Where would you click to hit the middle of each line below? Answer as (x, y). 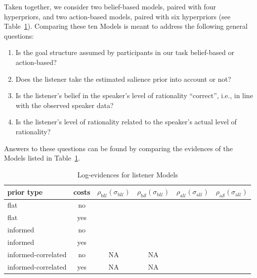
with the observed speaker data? (64, 105)
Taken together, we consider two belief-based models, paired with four (110, 6)
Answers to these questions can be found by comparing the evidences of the (118, 148)
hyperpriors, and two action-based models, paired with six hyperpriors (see (117, 16)
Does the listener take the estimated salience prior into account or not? (123, 79)
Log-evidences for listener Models (128, 174)
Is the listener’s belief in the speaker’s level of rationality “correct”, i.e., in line (134, 95)
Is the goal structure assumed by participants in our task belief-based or (125, 52)
